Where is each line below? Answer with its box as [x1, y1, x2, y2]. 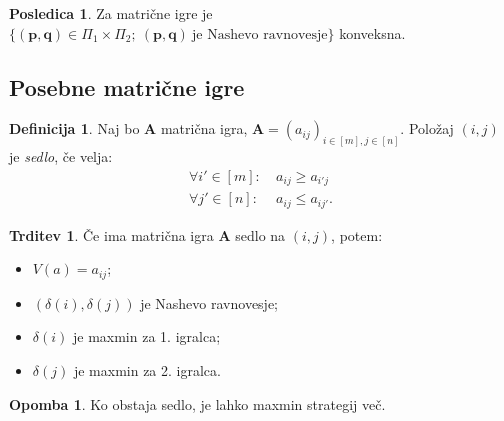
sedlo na [235, 224, 286, 245]
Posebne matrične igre [9, 71, 245, 102]
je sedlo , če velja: [9, 146, 113, 167]
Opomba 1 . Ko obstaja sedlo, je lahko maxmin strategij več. [9, 393, 386, 414]
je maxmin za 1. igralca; [72, 326, 221, 347]
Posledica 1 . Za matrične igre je [9, 3, 213, 23]
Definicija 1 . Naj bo [9, 118, 140, 139]
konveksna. [339, 22, 406, 43]
